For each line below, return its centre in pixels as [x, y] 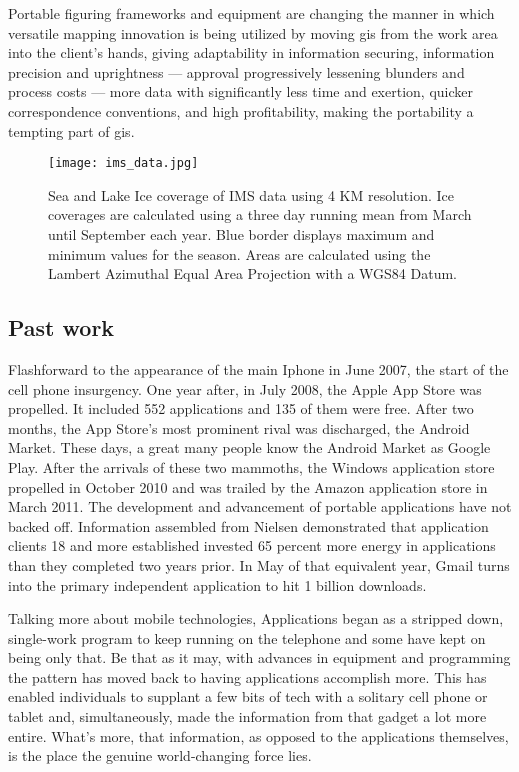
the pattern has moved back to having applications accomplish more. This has [247, 676]
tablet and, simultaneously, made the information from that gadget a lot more [247, 716]
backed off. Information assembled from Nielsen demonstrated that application [248, 525]
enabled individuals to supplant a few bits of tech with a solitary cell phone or [248, 696]
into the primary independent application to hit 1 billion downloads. [217, 584]
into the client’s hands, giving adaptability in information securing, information [251, 52]
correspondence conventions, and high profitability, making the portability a [241, 110]
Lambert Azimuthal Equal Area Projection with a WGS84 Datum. [252, 273]
